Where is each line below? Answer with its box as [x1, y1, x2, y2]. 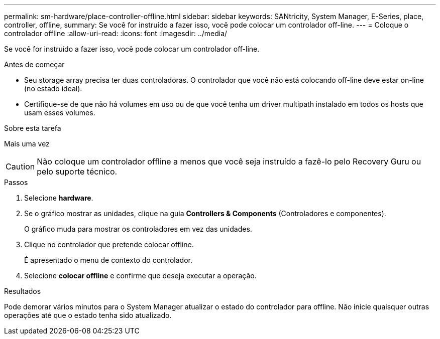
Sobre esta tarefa [4, 124, 61, 132]
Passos [4, 178, 28, 187]
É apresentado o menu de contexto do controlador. [24, 256, 193, 264]
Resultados [4, 287, 41, 295]
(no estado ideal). [24, 84, 82, 93]
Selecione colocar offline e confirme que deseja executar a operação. [24, 271, 257, 280]
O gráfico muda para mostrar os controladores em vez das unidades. [24, 225, 252, 233]
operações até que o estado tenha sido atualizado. [4, 311, 172, 319]
